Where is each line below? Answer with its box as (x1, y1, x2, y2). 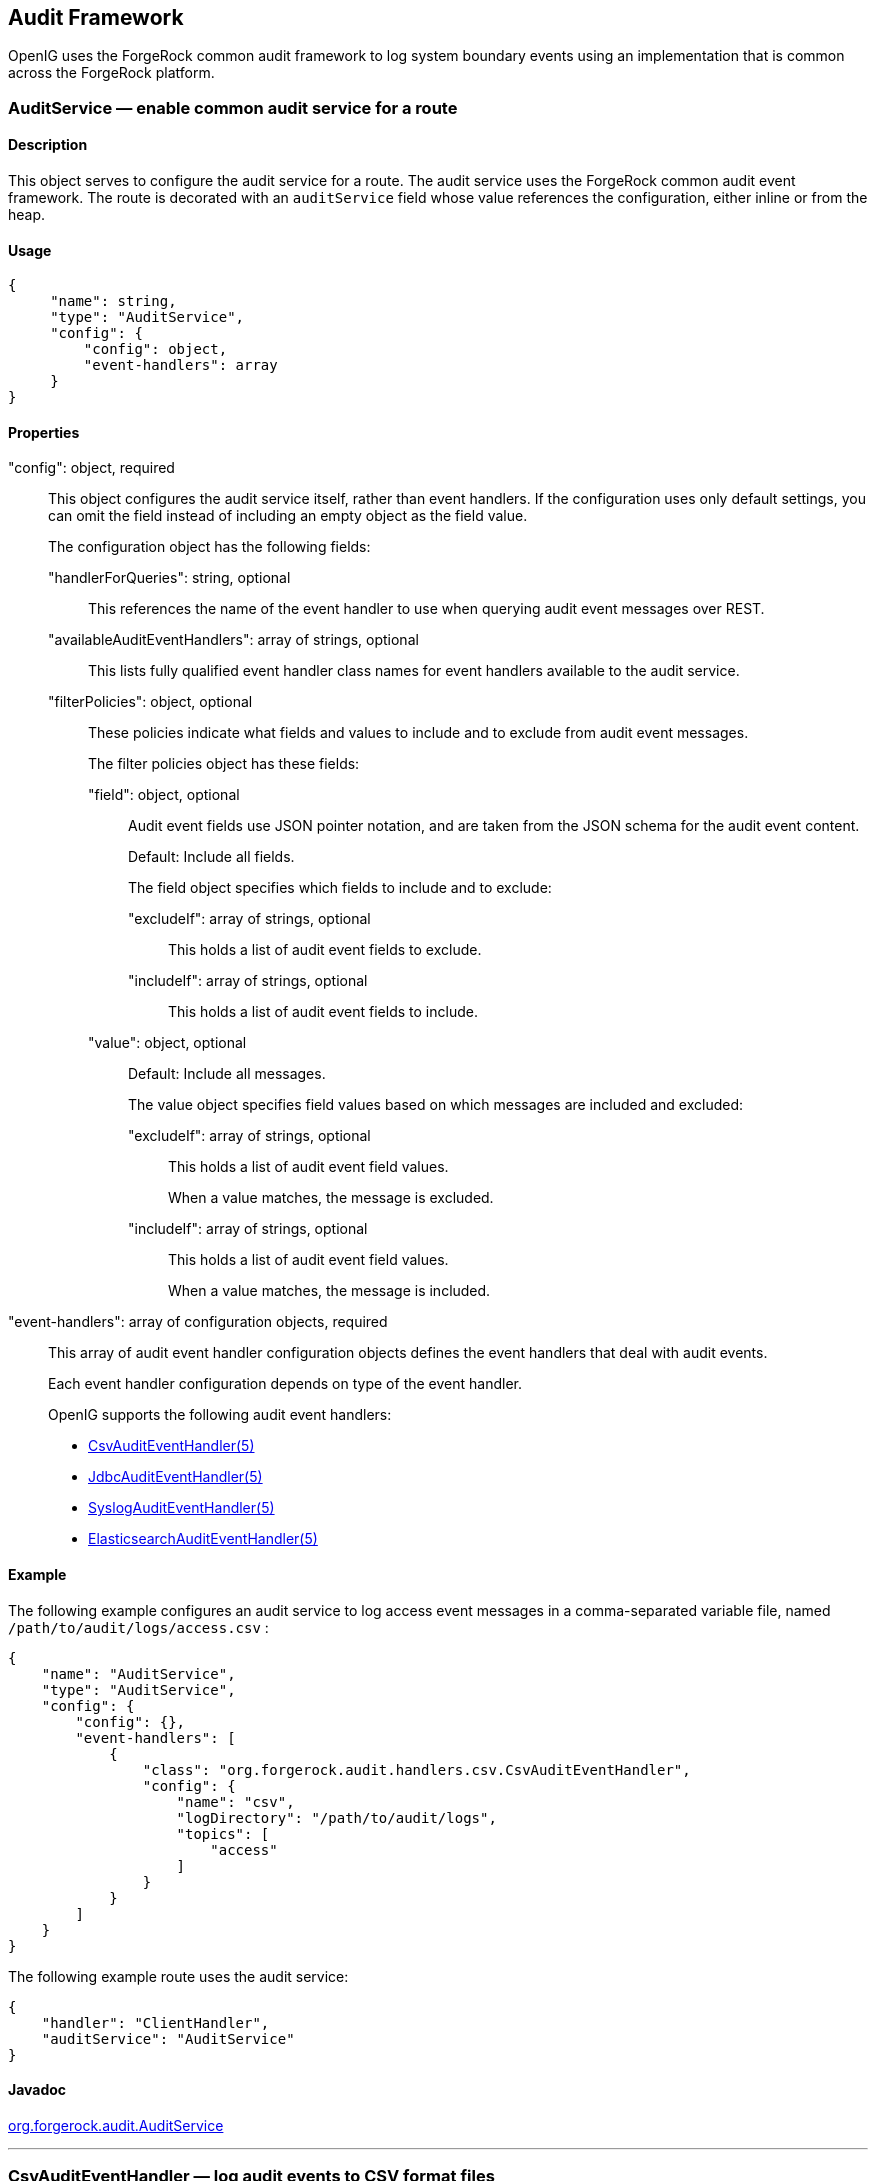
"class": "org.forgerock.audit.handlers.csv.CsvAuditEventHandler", (142, 1761, 691, 1778)
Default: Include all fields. (128, 848, 295, 866)
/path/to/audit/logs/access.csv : (8, 1618, 269, 1636)
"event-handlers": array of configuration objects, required (8, 1313, 388, 1331)
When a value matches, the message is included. (168, 1282, 491, 1300)
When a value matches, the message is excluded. (168, 1189, 494, 1207)
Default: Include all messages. (128, 1065, 326, 1083)
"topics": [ (176, 1825, 270, 1842)
